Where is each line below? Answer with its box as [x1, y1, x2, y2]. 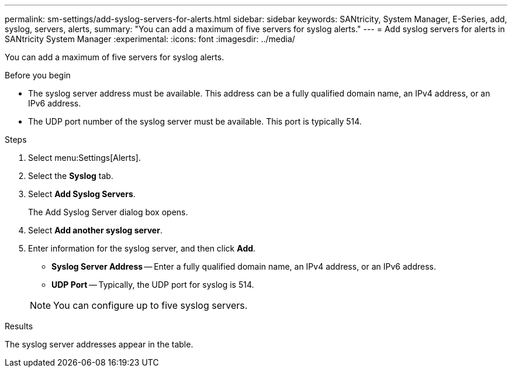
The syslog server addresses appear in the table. [5, 339, 193, 349]
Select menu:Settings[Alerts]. [28, 153, 141, 163]
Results [5, 321, 33, 331]
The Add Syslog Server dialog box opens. [28, 207, 188, 217]
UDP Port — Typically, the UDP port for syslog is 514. [51, 280, 254, 290]
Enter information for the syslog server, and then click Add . [28, 243, 256, 253]
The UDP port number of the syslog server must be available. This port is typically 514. [28, 116, 362, 126]
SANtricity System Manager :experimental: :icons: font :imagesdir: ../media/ [5, 34, 295, 44]
